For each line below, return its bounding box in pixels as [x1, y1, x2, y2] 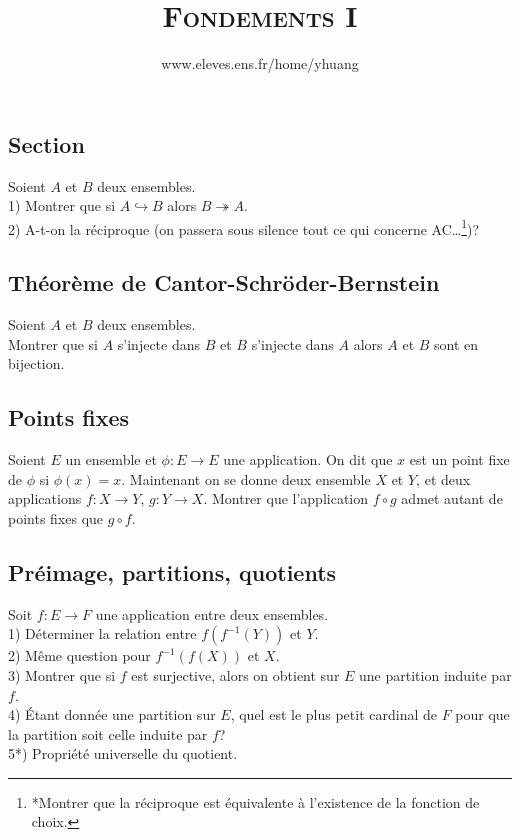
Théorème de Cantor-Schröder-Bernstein [8, 267, 440, 298]
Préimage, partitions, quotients [8, 556, 337, 587]
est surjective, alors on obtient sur [131, 664, 340, 685]
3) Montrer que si [8, 664, 116, 685]
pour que [455, 704, 510, 725]
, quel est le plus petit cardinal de [230, 704, 437, 725]
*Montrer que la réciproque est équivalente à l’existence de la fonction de [31, 791, 480, 812]
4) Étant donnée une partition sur [8, 704, 216, 725]
